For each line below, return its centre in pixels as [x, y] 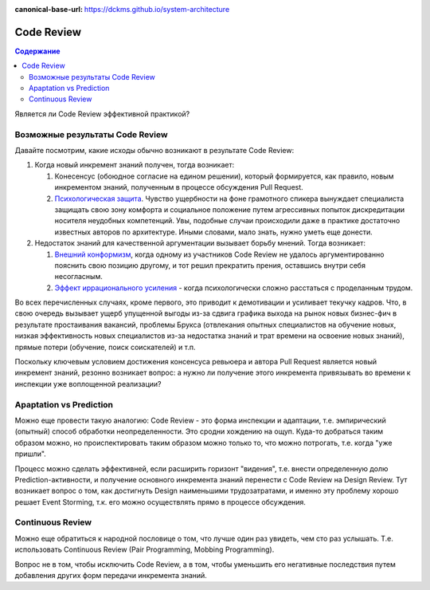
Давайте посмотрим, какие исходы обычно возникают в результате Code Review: [154, 150]
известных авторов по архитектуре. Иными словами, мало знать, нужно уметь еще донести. [214, 232]
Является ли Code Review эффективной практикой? [102, 114]
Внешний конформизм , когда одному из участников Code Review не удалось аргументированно [219, 254]
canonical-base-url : [49, 9]
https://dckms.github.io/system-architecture [157, 9]
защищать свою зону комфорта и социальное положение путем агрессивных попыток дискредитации [230, 209]
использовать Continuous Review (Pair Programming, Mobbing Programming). [145, 549]
